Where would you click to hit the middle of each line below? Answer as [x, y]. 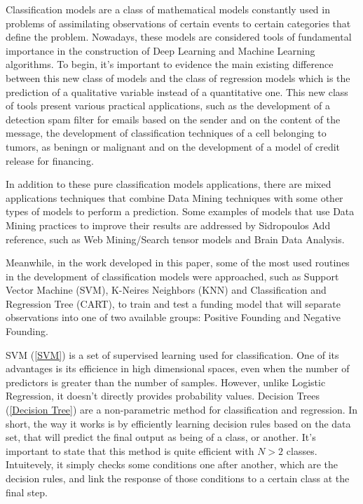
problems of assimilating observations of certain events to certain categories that [178, 23]
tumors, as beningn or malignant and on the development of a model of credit [173, 146]
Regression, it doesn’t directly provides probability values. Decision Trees [163, 396]
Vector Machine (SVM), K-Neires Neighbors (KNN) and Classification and [166, 290]
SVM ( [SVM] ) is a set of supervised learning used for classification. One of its [172, 354]
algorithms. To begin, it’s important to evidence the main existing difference [170, 64]
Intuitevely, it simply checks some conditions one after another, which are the [172, 464]
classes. [302, 450]
